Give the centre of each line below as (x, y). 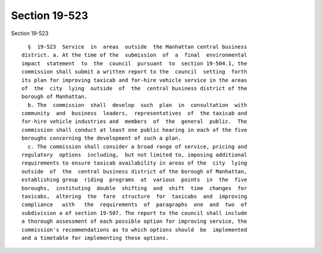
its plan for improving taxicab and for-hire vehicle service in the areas (134, 80)
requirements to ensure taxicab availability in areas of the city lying (134, 163)
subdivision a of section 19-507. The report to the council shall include (134, 213)
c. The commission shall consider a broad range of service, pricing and (137, 146)
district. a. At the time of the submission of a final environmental (134, 55)
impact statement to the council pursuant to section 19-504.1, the (134, 63)
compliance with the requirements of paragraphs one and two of (134, 205)
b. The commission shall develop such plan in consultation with (137, 105)
